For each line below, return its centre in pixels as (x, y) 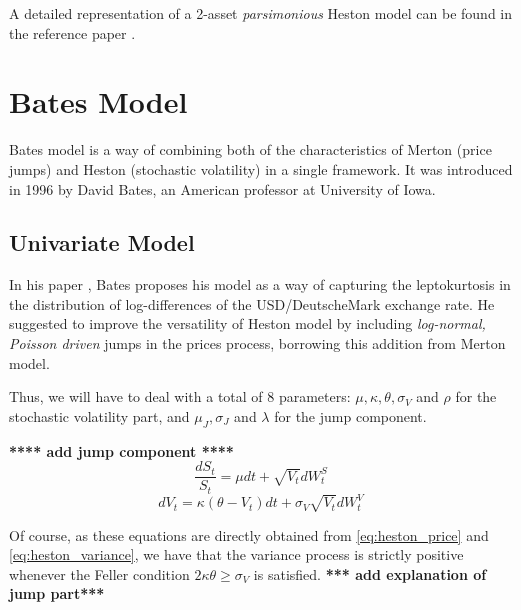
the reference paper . (72, 32)
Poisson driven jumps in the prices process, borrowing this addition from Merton (257, 343)
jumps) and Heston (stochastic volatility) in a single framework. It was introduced (261, 168)
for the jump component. (350, 415)
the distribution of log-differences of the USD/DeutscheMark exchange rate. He (252, 303)
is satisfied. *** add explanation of (370, 573)
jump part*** (57, 593)
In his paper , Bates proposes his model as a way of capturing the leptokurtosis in (260, 284)
